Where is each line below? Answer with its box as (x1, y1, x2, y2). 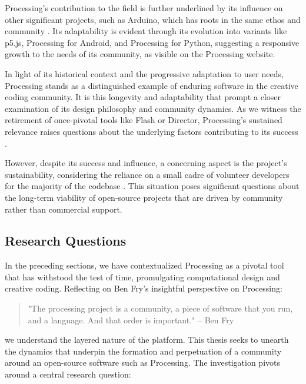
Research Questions (5, 231, 127, 250)
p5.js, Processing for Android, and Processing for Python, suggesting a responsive (5, 36, 300, 48)
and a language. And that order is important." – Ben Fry (28, 313, 234, 326)
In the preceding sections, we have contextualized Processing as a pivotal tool (5, 259, 284, 272)
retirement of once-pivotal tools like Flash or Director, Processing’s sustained (5, 114, 282, 126)
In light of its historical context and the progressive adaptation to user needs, (5, 67, 284, 80)
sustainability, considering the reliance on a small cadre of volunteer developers (5, 168, 290, 180)
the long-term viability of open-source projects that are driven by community (5, 191, 283, 203)
